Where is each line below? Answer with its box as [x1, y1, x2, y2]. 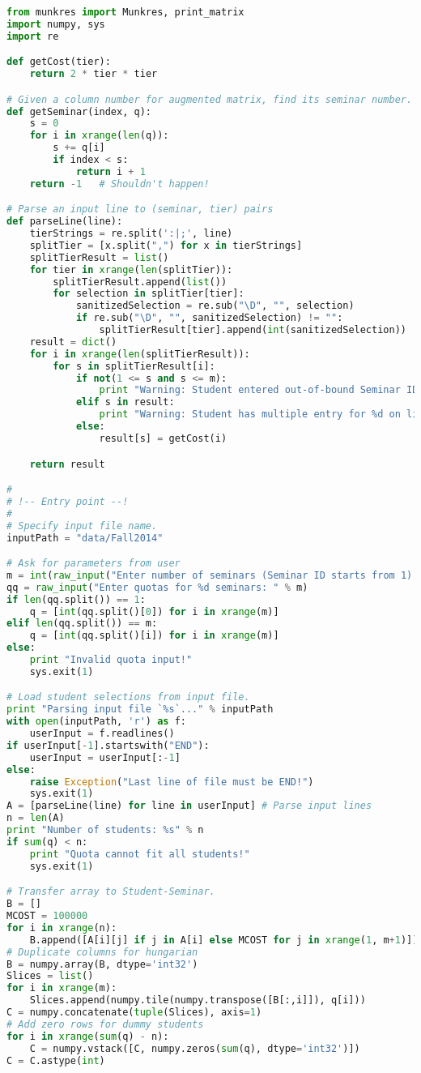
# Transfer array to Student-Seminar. [6, 886, 215, 898]
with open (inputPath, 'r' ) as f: [6, 716, 186, 728]
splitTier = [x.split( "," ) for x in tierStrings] [29, 239, 303, 251]
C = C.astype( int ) [6, 1054, 105, 1067]
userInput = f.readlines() [29, 728, 175, 740]
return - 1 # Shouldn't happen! [29, 177, 210, 190]
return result [29, 458, 105, 470]
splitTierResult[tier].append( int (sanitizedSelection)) [99, 324, 406, 336]
